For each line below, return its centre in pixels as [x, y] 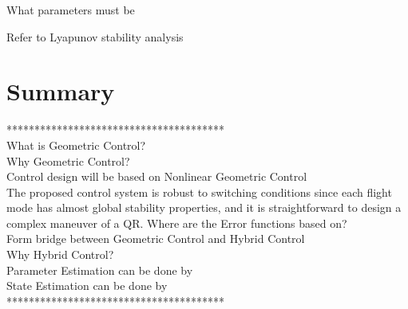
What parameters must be [71, 10]
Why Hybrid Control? [60, 254]
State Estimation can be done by [87, 286]
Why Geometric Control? [68, 160]
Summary [61, 91]
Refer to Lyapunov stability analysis [95, 36]
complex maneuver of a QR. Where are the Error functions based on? [177, 223]
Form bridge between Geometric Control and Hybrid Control [156, 239]
